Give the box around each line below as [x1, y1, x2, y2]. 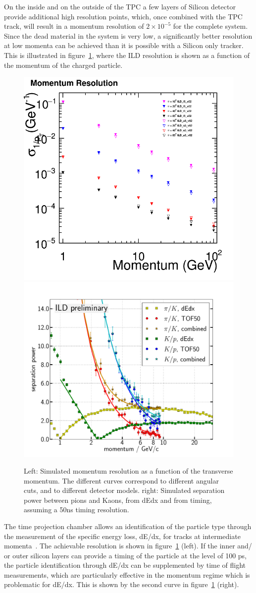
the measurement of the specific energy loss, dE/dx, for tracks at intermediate [4, 531, 241, 541]
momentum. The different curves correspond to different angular [24, 475, 219, 485]
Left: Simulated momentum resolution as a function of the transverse [24, 465, 233, 476]
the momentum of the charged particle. [4, 59, 123, 70]
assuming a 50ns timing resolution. [24, 504, 129, 515]
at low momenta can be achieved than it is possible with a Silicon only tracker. [4, 40, 244, 51]
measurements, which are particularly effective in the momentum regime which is [4, 569, 250, 580]
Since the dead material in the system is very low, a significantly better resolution [4, 30, 253, 41]
